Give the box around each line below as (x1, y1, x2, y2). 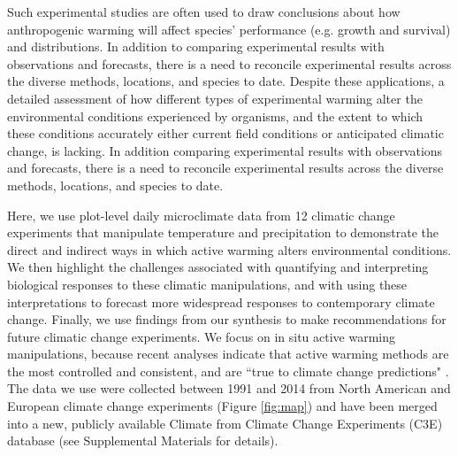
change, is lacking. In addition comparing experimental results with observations (7, 141, 443, 159)
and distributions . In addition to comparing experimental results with (7, 37, 385, 56)
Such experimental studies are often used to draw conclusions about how (7, 3, 401, 20)
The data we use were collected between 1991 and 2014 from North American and (7, 379, 451, 398)
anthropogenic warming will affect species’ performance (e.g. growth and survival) (7, 19, 451, 38)
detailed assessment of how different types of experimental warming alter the (7, 89, 423, 107)
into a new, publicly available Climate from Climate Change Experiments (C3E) (7, 413, 443, 432)
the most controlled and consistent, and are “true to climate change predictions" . (7, 361, 449, 380)
